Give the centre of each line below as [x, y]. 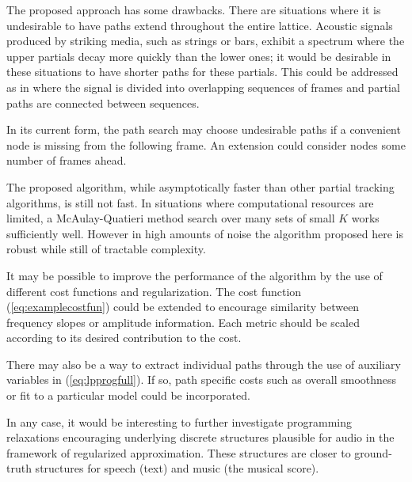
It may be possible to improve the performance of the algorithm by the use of [195, 275]
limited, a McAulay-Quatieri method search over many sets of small [171, 218]
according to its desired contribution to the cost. [124, 338]
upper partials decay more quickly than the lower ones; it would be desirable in [199, 56]
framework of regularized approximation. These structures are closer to [179, 452]
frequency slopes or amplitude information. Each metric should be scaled [183, 322]
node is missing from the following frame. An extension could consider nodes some [206, 144]
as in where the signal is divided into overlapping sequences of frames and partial [203, 87]
